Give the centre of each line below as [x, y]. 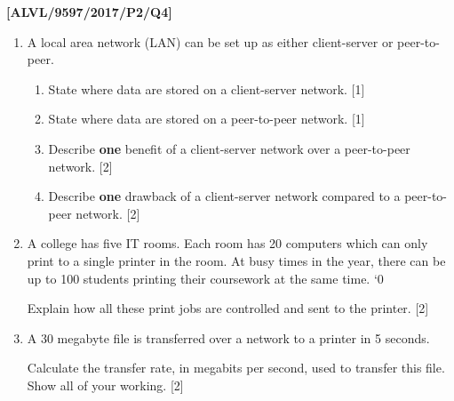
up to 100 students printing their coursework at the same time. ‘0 [205, 278]
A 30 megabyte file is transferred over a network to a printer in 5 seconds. [228, 337]
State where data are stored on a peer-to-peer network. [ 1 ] [207, 119]
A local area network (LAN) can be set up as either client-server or [210, 41]
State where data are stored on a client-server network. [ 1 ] [207, 88]
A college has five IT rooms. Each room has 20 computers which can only [227, 243]
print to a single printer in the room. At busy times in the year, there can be [236, 260]
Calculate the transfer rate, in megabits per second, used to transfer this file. [236, 368]
